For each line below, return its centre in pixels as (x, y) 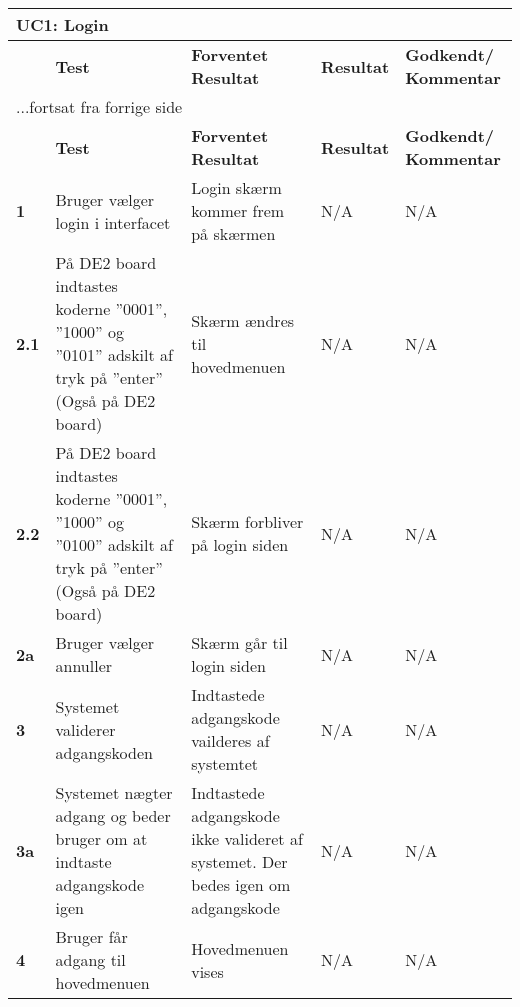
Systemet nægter (114, 792)
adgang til (90, 959)
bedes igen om (241, 884)
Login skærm (236, 187)
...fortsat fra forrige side (99, 106)
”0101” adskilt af (114, 354)
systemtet (225, 763)
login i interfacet (113, 222)
